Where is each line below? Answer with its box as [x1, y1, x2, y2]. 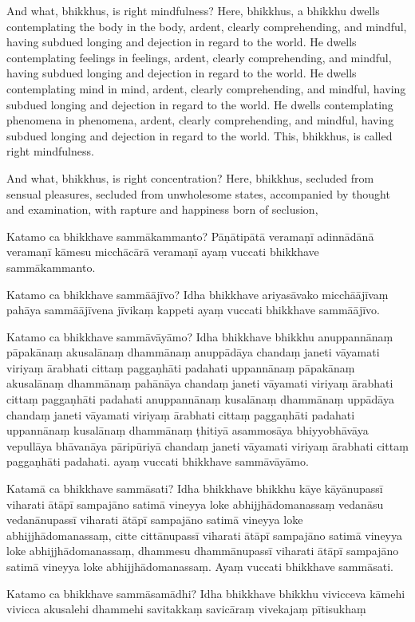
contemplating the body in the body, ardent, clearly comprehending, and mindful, [6, 18, 407, 34]
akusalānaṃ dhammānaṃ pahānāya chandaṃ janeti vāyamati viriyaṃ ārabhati [6, 375, 393, 392]
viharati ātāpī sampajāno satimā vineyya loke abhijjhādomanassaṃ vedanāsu [6, 495, 384, 512]
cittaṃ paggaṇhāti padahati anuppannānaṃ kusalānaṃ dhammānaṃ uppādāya [6, 391, 394, 407]
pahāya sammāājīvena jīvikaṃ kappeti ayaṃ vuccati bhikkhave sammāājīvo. [6, 301, 381, 318]
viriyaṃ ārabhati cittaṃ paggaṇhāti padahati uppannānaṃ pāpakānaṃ [6, 359, 355, 376]
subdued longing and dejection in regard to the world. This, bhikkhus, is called [6, 127, 393, 144]
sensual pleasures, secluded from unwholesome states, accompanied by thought [6, 185, 390, 202]
